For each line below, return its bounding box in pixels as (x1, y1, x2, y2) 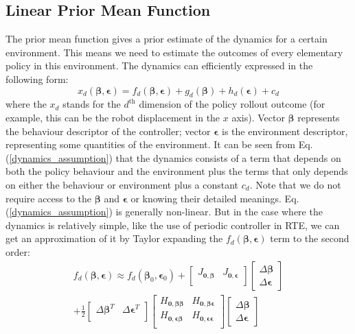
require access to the (5, 191, 92, 205)
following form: (5, 71, 69, 86)
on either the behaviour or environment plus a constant (5, 177, 239, 191)
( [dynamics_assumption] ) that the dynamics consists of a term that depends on (5, 150, 341, 165)
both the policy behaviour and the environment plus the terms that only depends (5, 164, 348, 178)
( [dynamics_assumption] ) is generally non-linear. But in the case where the (5, 204, 323, 219)
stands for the (62, 97, 121, 111)
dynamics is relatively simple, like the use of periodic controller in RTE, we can (5, 217, 340, 232)
